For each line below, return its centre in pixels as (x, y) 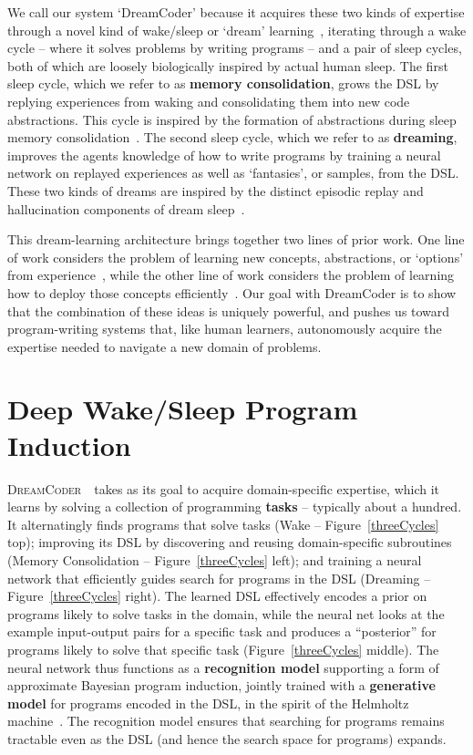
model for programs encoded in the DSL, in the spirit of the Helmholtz (208, 703)
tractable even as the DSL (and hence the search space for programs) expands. (227, 738)
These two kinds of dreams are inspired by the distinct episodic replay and (216, 190)
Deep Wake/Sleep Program (183, 409)
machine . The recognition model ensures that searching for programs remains (226, 721)
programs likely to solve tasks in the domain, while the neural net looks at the (226, 613)
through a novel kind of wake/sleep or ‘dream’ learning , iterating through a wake (237, 30)
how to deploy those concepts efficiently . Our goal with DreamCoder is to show (232, 292)
